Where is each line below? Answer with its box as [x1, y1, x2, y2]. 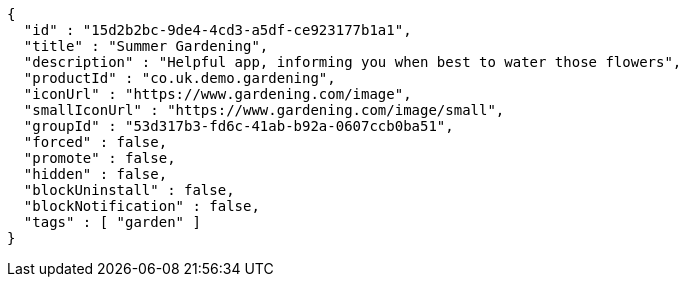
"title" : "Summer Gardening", [23, 38, 269, 54]
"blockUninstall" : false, [23, 182, 235, 198]
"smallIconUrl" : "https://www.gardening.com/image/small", [23, 102, 505, 118]
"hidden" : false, [23, 166, 168, 182]
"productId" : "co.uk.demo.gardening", [23, 70, 336, 86]
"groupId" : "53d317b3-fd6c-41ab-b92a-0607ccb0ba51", [23, 118, 454, 134]
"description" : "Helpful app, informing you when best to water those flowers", [23, 54, 682, 70]
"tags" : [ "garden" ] [23, 214, 201, 230]
